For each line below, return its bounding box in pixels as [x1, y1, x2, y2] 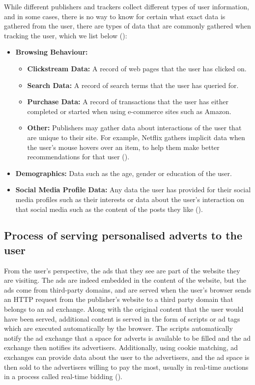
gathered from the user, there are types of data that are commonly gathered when [4, 21, 251, 31]
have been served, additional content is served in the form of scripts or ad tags [4, 313, 240, 324]
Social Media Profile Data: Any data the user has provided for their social [15, 184, 251, 195]
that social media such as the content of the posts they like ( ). [15, 204, 203, 214]
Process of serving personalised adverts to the [4, 228, 243, 243]
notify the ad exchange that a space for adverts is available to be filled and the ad [4, 332, 251, 343]
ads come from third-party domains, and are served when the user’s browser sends [4, 284, 252, 295]
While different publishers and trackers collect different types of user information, [4, 1, 249, 11]
